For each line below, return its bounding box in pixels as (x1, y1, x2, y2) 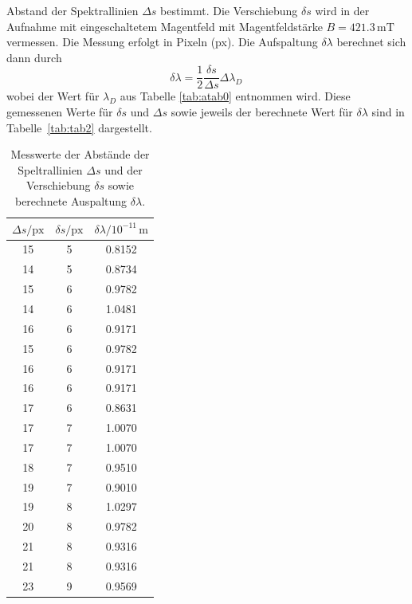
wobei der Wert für (6, 88, 100, 104)
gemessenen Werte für (6, 104, 113, 120)
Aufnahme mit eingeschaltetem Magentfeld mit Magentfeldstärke (6, 18, 323, 34)
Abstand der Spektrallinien (6, 2, 139, 18)
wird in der (315, 2, 370, 18)
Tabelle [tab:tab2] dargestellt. (6, 119, 152, 135)
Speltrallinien (18, 161, 83, 178)
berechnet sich (336, 33, 406, 50)
